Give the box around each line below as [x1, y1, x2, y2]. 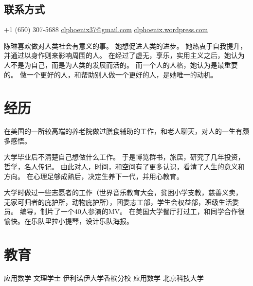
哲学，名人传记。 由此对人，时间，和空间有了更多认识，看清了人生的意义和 [4, 161, 245, 172]
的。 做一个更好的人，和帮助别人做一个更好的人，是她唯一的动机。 [4, 69, 217, 79]
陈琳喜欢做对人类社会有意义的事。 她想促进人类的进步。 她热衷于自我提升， [4, 40, 247, 51]
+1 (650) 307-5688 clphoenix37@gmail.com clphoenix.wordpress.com [4, 24, 208, 35]
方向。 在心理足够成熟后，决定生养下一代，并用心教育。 [4, 171, 183, 181]
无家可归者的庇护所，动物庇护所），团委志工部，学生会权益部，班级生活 [4, 197, 232, 207]
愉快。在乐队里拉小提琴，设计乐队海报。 [4, 216, 133, 226]
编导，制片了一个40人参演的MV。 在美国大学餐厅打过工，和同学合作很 [19, 206, 245, 216]
